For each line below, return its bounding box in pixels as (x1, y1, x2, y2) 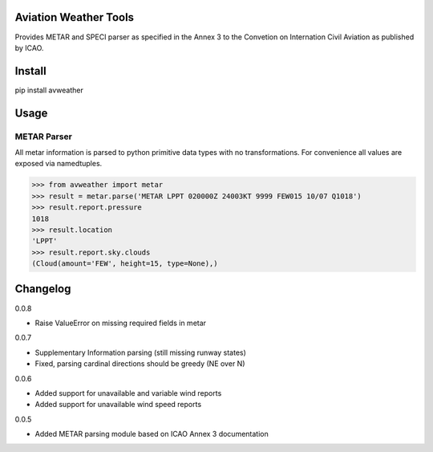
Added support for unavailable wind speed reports (34, 400, 202, 409)
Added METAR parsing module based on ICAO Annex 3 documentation (34, 430, 269, 439)
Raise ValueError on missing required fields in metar (34, 318, 207, 328)
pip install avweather (14, 85, 83, 95)
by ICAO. (14, 43, 44, 52)
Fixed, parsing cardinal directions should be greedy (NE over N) (34, 359, 245, 369)
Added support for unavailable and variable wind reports (34, 388, 222, 397)
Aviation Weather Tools (14, 10, 135, 24)
